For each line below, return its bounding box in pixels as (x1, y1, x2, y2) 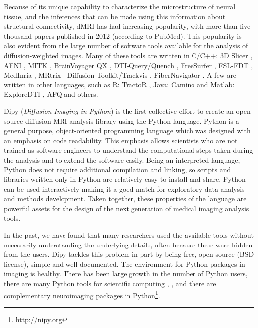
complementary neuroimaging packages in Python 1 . (4, 288, 160, 300)
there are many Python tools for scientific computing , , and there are (4, 278, 216, 289)
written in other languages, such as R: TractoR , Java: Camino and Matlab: (4, 79, 235, 89)
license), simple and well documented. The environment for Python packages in (4, 258, 245, 269)
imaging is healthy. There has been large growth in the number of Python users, (4, 268, 248, 279)
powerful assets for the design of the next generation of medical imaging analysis (4, 203, 249, 213)
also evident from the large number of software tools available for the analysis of (4, 40, 248, 51)
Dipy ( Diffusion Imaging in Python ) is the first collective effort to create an (4, 105, 234, 116)
